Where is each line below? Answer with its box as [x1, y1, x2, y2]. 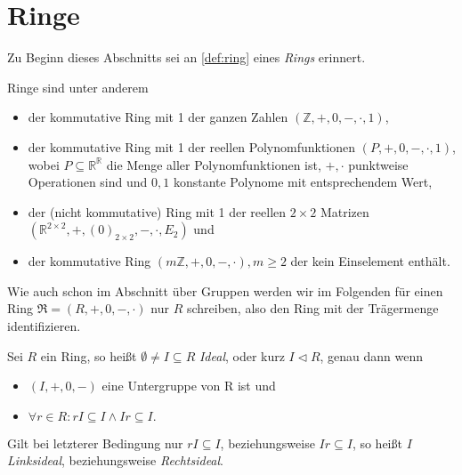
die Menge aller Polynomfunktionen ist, [106, 155, 321, 173]
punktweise [348, 155, 409, 173]
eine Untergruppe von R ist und [101, 376, 276, 395]
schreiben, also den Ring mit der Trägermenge [186, 299, 439, 318]
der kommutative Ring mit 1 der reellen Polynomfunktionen [28, 137, 356, 156]
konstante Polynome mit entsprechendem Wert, [173, 173, 433, 191]
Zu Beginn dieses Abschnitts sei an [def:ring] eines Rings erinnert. [7, 48, 366, 67]
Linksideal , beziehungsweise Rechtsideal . [7, 451, 224, 470]
